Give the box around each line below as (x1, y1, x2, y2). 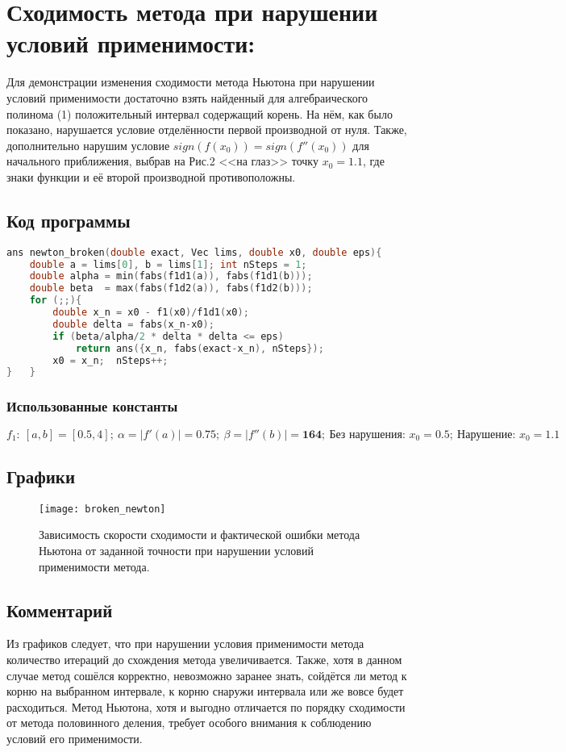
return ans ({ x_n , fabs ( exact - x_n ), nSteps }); (75, 342, 324, 354)
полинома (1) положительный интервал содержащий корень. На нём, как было (6, 105, 393, 122)
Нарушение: (457, 428, 516, 441)
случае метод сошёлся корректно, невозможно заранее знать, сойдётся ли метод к (6, 666, 407, 683)
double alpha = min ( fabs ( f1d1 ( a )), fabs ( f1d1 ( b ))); (29, 270, 313, 282)
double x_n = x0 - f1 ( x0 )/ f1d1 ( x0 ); (52, 307, 249, 319)
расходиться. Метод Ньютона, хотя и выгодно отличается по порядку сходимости (6, 698, 406, 715)
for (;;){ (29, 295, 82, 307)
